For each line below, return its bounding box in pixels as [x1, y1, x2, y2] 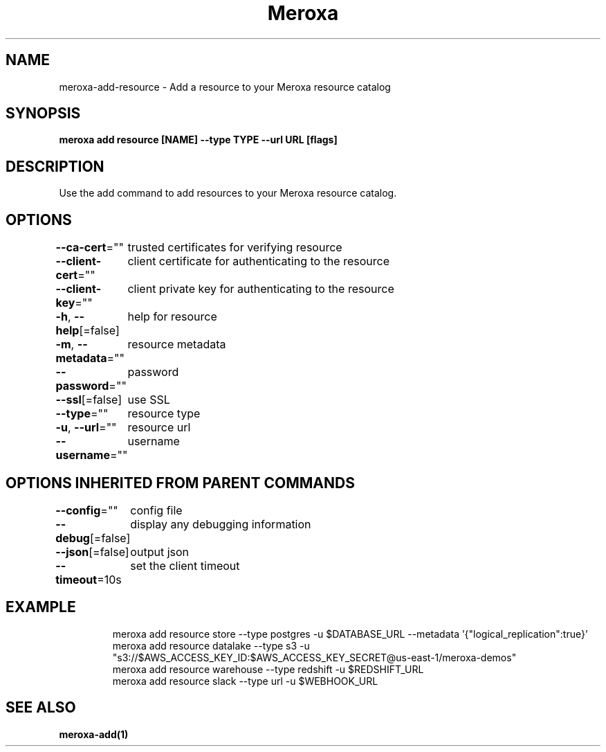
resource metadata [127, 337, 226, 352]
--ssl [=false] [55, 393, 122, 407]
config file [130, 503, 183, 517]
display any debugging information [130, 517, 311, 531]
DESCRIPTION [6, 157, 104, 175]
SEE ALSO [6, 699, 76, 717]
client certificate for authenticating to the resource [127, 254, 389, 269]
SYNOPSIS [6, 105, 81, 123]
